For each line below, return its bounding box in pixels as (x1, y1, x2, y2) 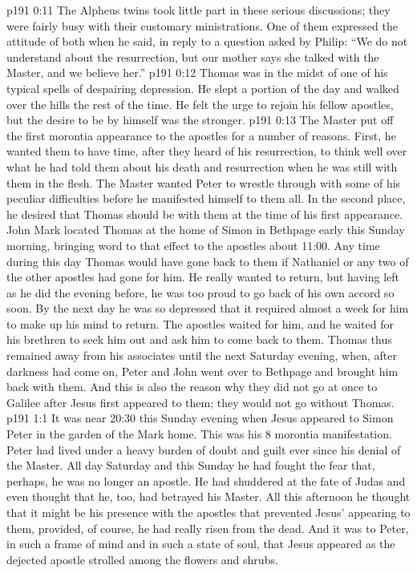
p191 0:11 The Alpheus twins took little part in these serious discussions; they (6, 2, 391, 18)
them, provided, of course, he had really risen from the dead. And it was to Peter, (6, 519, 409, 536)
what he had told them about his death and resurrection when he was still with (6, 158, 398, 175)
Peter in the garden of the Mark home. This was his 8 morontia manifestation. (6, 426, 392, 442)
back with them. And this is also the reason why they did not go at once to (6, 378, 378, 395)
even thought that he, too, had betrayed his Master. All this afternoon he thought (6, 488, 411, 505)
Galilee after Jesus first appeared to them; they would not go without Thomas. (6, 393, 395, 410)
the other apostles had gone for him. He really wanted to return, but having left (6, 268, 399, 285)
